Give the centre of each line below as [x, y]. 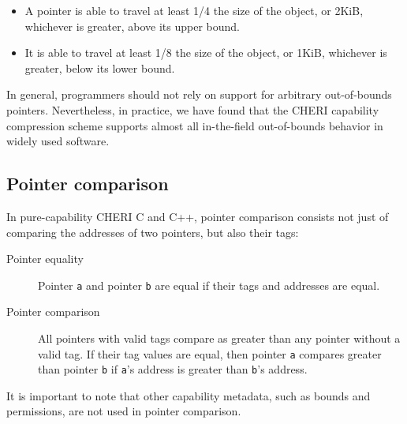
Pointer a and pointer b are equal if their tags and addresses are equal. [209, 285]
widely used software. [58, 141]
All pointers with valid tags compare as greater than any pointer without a [219, 338]
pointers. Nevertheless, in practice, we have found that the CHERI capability [193, 109]
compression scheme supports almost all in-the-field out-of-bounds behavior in [195, 125]
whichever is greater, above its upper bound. [132, 26]
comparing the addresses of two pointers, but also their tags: [153, 232]
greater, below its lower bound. [100, 68]
